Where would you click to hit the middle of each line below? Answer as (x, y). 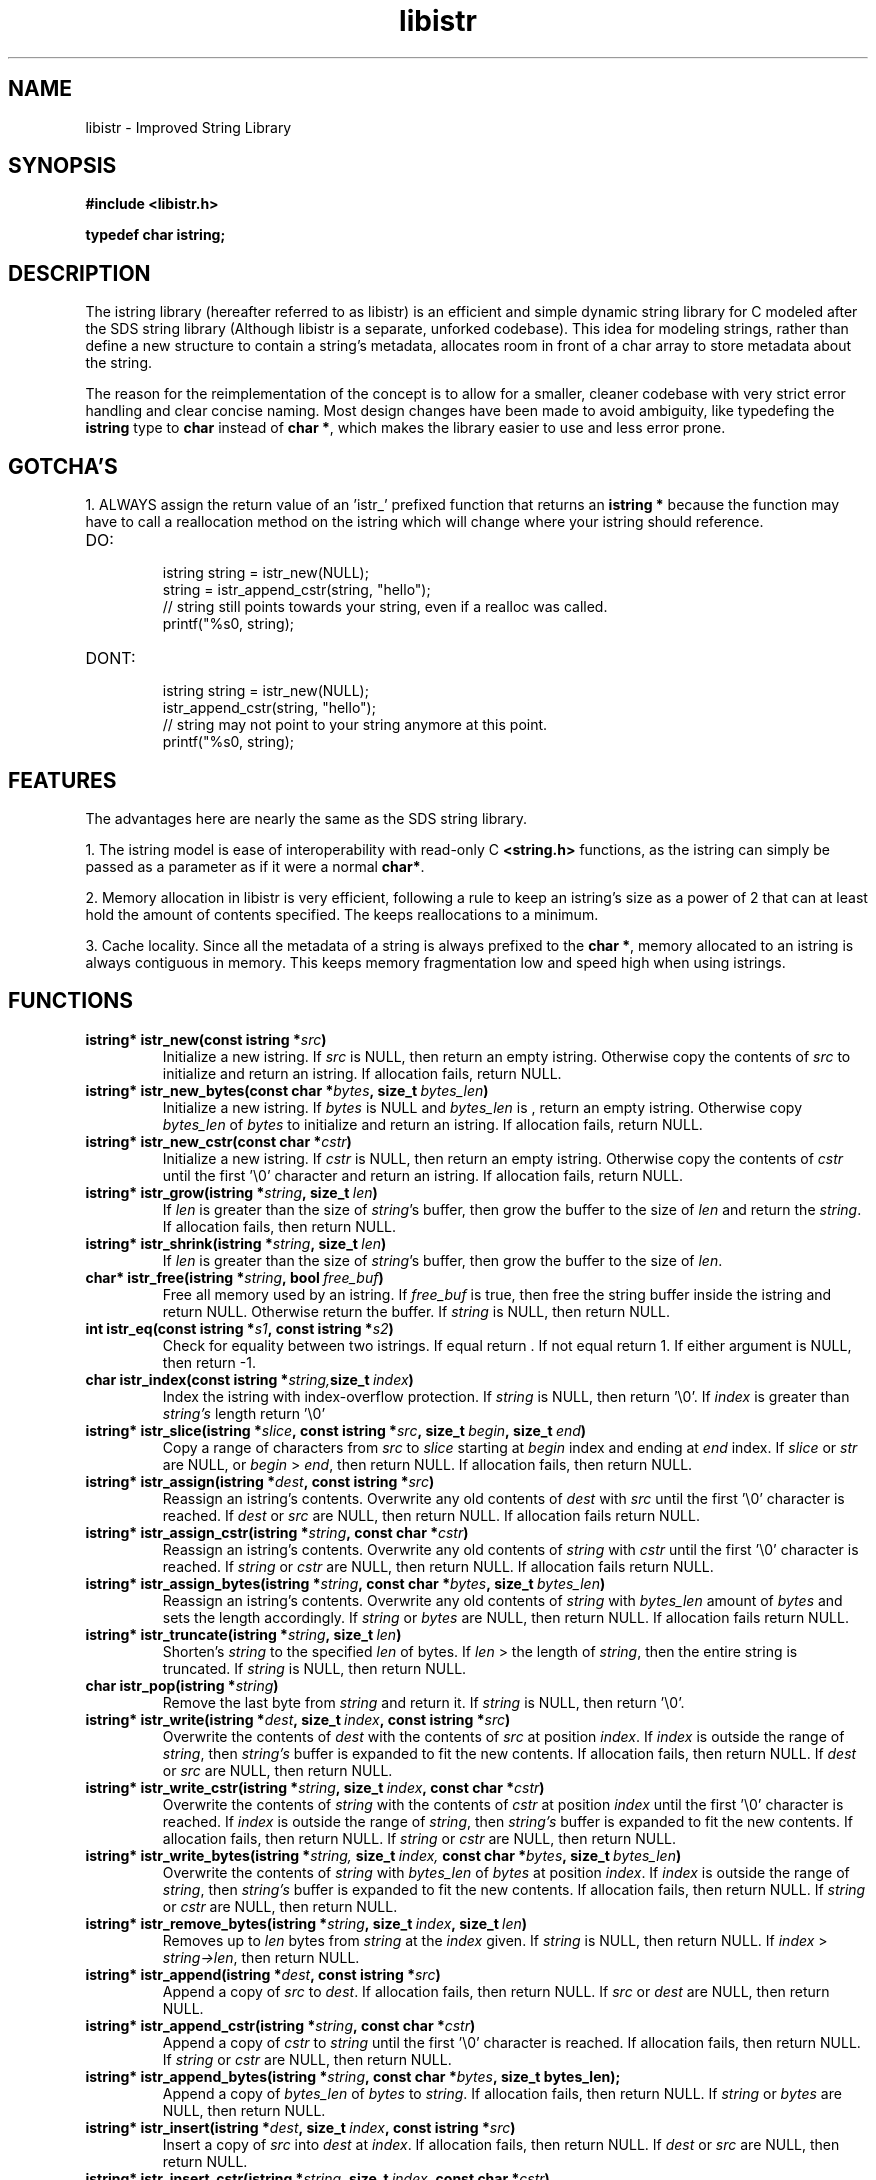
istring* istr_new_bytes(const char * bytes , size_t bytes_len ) (287, 1090)
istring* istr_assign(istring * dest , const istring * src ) (260, 1481)
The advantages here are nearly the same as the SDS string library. (306, 818)
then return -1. (209, 1362)
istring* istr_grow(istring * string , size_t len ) (231, 1192)
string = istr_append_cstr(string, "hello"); (296, 590)
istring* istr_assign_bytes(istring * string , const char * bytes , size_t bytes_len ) (345, 1583)
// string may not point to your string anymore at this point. (355, 725)
